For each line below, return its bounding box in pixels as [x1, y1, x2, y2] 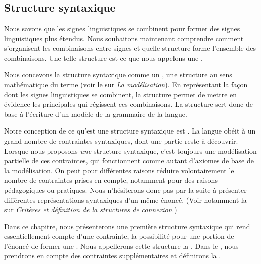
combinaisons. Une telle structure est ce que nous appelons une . [4, 52, 203, 63]
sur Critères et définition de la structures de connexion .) [4, 204, 177, 215]
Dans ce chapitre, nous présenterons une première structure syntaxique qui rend [4, 221, 250, 231]
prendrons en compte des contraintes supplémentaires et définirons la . [4, 250, 221, 261]
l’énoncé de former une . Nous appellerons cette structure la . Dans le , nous [4, 240, 239, 251]
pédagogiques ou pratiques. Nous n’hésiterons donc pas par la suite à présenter [4, 184, 247, 195]
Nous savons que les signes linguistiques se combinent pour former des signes [4, 23, 240, 33]
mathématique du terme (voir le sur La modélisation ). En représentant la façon [4, 79, 248, 89]
